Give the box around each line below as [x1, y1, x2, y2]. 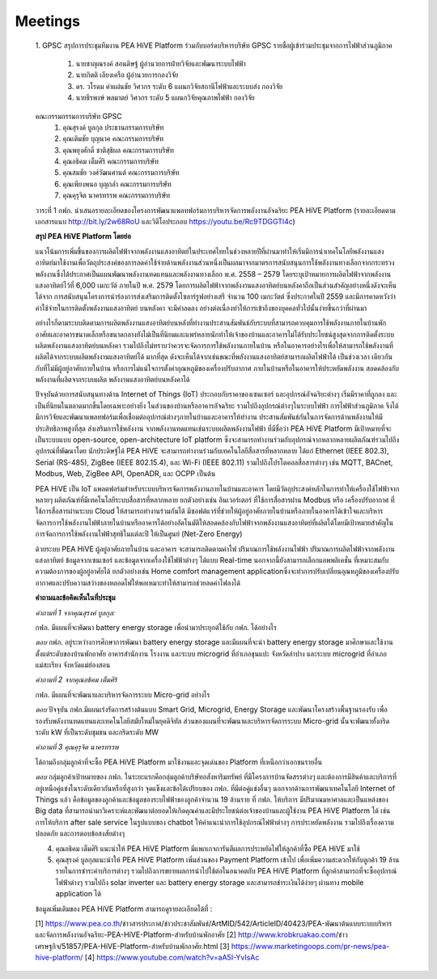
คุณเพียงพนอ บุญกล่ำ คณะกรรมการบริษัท [62, 179, 172, 189]
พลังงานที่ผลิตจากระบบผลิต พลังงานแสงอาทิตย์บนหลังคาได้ [35, 375, 190, 385]
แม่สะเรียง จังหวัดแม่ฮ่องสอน [35, 660, 111, 670]
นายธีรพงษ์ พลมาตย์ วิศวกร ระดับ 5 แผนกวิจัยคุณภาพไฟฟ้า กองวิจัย [75, 93, 255, 103]
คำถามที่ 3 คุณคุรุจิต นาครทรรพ [35, 742, 119, 752]
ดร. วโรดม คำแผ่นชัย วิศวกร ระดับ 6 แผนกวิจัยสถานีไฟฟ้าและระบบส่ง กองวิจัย [75, 81, 283, 91]
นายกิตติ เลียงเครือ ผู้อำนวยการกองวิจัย [75, 70, 179, 80]
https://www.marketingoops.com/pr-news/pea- [231, 941, 390, 951]
